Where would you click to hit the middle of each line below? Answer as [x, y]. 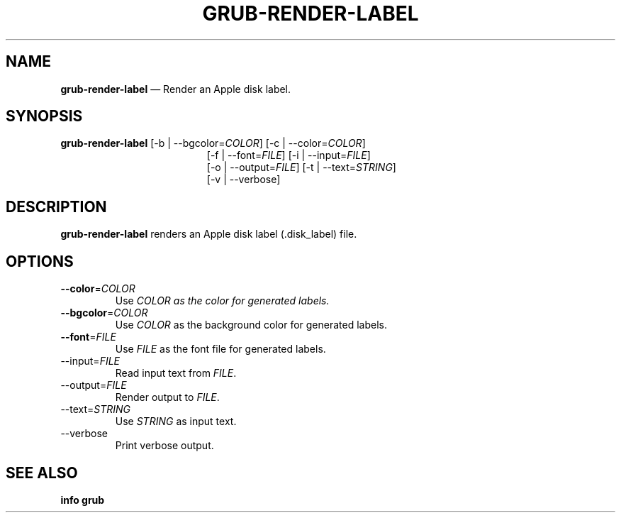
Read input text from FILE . [176, 373]
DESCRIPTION [56, 206]
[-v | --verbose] [244, 180]
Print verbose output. [164, 446]
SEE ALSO [42, 473]
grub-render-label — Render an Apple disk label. [176, 89]
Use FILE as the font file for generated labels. [220, 349]
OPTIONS [40, 261]
